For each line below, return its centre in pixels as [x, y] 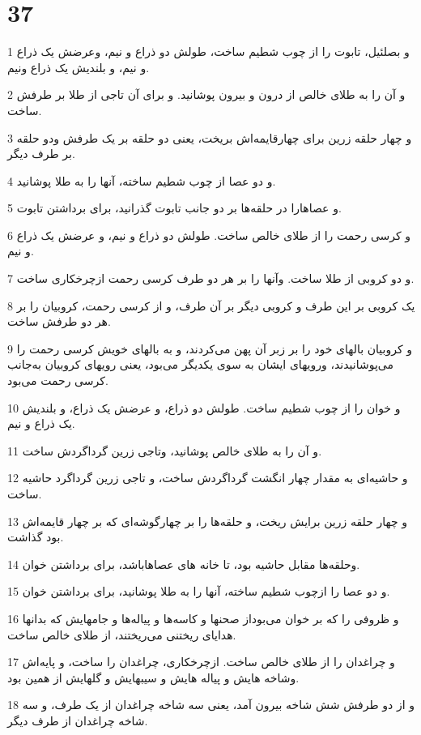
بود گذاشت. [36, 537]
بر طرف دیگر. [41, 154]
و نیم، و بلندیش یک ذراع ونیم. [79, 67]
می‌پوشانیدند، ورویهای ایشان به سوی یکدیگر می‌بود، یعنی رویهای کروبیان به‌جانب [200, 364]
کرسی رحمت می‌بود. [58, 380]
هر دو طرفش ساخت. [59, 321]
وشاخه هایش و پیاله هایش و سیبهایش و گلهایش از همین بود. [153, 677]
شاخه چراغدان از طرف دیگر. [78, 720]
